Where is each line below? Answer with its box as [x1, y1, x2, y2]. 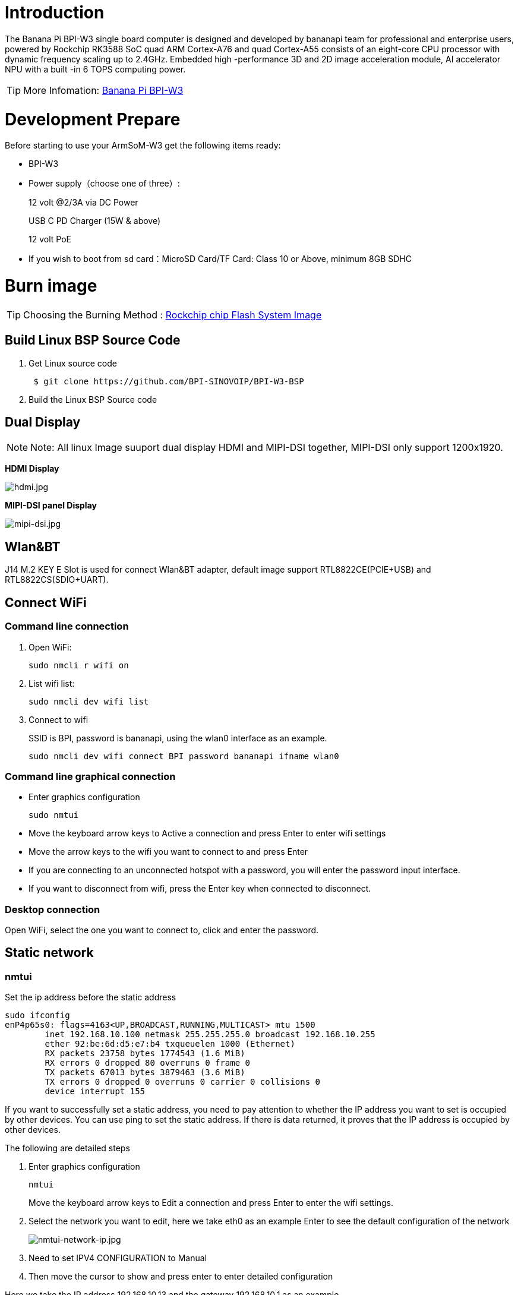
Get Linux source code [29, 358, 117, 368]
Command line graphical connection [5, 770, 176, 782]
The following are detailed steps [5, 1143, 130, 1154]
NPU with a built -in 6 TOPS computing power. [5, 64, 186, 74]
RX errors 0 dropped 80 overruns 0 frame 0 [45, 1058, 251, 1068]
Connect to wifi [29, 714, 89, 725]
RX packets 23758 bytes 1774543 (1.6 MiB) [45, 1048, 245, 1059]
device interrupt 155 [45, 1086, 146, 1097]
